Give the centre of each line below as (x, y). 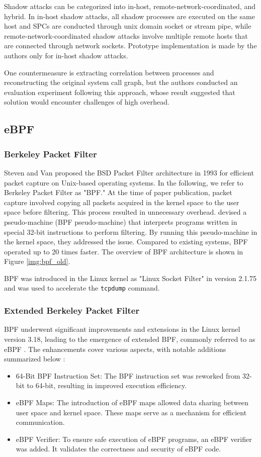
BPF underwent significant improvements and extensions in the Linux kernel (122, 329)
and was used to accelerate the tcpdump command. (82, 288)
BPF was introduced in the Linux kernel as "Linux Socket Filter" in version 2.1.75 (130, 278)
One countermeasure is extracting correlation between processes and (109, 72)
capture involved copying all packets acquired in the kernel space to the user (122, 202)
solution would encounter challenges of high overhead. (87, 102)
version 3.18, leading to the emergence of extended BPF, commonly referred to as (130, 339)
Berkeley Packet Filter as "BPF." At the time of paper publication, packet (118, 192)
